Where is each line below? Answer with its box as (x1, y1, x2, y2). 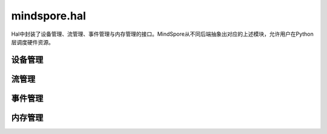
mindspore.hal (11, 9, 86, 22)
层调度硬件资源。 (11, 38, 54, 45)
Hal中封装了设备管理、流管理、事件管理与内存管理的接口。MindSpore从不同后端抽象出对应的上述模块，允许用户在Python (11, 30, 314, 38)
